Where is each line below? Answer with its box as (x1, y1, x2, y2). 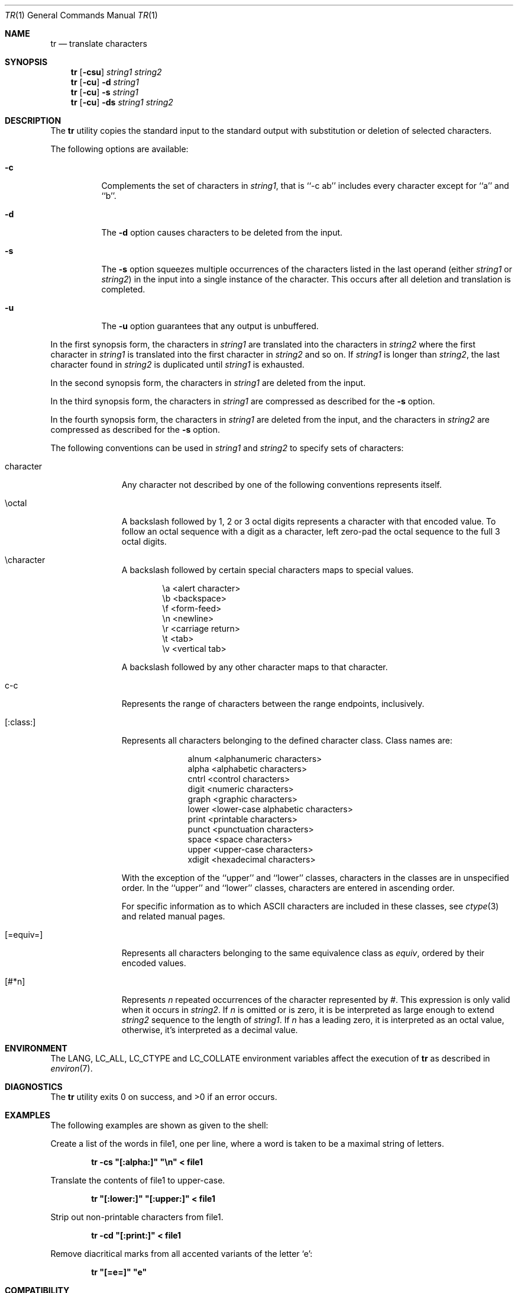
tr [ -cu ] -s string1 (70, 87, 138, 97)
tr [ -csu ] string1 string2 (70, 67, 162, 77)
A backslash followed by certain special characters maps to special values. (121, 565, 414, 575)
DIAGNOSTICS (5, 1082, 63, 1092)
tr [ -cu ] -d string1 (70, 77, 139, 87)
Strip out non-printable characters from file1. (50, 1212, 224, 1222)
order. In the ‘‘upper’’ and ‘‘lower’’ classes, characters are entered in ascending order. (121, 883, 455, 893)
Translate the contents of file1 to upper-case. (50, 1175, 225, 1185)
